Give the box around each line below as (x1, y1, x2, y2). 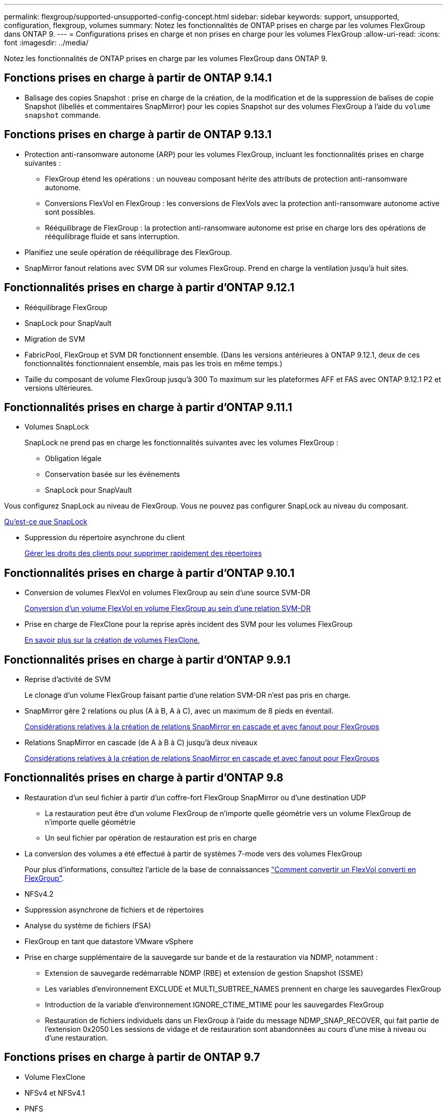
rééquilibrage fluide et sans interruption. (45, 232, 180, 241)
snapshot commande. (24, 110, 101, 119)
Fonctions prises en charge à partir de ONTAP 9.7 (4, 1051, 260, 1064)
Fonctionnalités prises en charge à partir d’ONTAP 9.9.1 (4, 653, 291, 666)
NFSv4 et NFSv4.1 (24, 1088, 85, 1097)
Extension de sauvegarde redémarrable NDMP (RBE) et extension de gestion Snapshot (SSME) (45, 968, 363, 977)
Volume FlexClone (24, 1072, 85, 1081)
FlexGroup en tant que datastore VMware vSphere (24, 936, 193, 946)
